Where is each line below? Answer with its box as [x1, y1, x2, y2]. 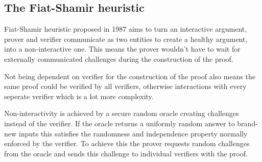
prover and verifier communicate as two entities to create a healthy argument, [4, 33, 248, 44]
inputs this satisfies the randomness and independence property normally [18, 128, 248, 138]
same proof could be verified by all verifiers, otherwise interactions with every [4, 81, 247, 91]
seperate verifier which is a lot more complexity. [4, 90, 154, 101]
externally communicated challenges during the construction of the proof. [4, 53, 233, 64]
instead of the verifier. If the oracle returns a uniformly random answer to [4, 118, 235, 128]
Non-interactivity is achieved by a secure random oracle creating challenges [4, 108, 239, 119]
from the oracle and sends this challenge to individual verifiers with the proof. [4, 148, 248, 158]
